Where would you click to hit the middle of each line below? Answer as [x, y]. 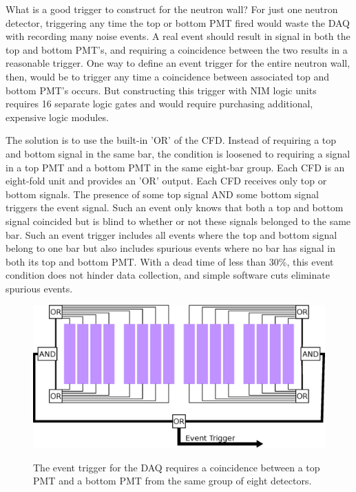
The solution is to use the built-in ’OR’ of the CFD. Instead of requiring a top [171, 140]
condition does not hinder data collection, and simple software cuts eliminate [168, 275]
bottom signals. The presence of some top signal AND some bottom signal [162, 194]
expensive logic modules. [57, 117]
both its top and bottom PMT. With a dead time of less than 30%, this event [170, 261]
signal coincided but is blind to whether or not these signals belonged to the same [178, 221]
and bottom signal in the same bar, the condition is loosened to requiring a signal [178, 153]
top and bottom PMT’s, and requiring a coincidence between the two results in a [177, 49]
